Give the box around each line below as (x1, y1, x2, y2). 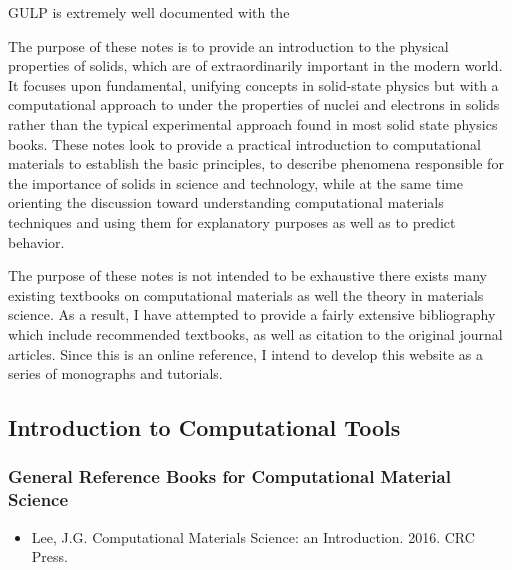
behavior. (8, 231, 65, 252)
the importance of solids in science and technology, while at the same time (8, 172, 463, 193)
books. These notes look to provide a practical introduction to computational (8, 133, 481, 154)
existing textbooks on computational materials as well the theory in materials (8, 284, 484, 305)
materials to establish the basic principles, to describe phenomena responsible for (8, 153, 504, 174)
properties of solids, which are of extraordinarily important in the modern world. (8, 55, 503, 76)
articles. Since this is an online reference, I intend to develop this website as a (8, 343, 483, 364)
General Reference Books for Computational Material (8, 464, 451, 489)
